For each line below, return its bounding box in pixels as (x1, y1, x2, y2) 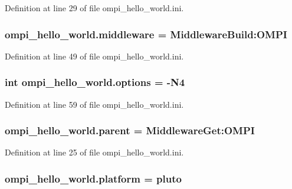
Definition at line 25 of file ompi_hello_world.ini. (5, 146, 184, 158)
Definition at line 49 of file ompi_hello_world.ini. (5, 49, 184, 62)
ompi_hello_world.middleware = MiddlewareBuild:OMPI (5, 26, 287, 41)
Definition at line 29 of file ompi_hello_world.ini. (5, 2, 184, 14)
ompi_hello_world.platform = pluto (5, 171, 182, 185)
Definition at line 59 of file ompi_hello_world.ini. (5, 98, 184, 110)
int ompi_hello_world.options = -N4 (5, 75, 185, 89)
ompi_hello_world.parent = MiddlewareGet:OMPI (5, 123, 255, 138)
